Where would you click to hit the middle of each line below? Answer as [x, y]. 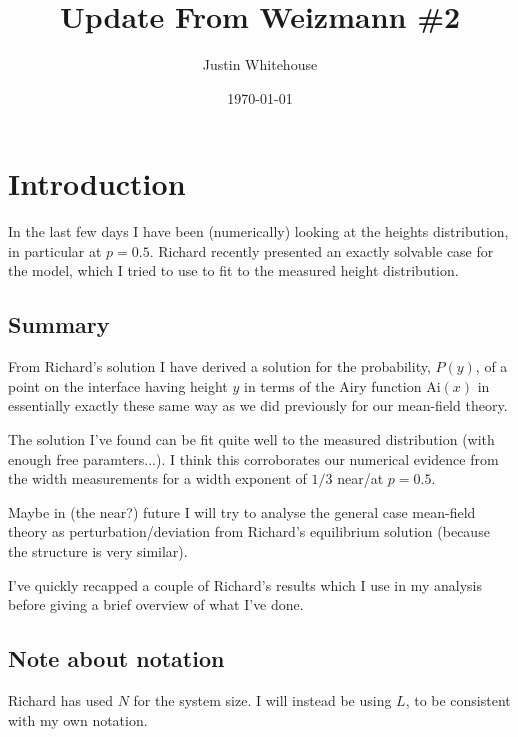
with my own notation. [78, 719]
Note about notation [116, 658]
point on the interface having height [118, 385]
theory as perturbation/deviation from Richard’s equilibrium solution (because [249, 531]
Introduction [97, 183]
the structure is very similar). [98, 550]
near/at [360, 478]
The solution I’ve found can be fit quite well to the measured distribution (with [251, 439]
